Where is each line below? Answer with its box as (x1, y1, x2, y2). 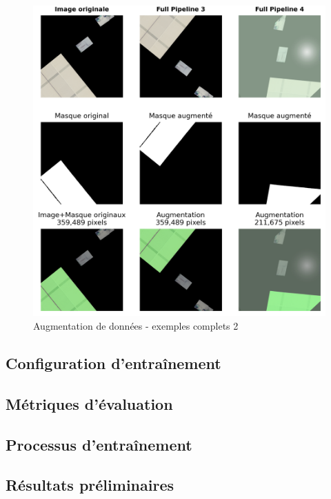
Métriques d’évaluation (6, 393, 173, 414)
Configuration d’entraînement (6, 352, 221, 374)
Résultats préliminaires (6, 474, 174, 496)
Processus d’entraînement (6, 433, 192, 455)
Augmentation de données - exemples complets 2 (33, 319, 239, 333)
